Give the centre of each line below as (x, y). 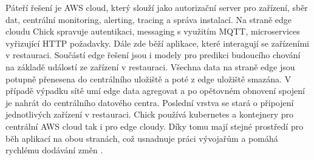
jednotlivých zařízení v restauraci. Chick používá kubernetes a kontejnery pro (150, 114)
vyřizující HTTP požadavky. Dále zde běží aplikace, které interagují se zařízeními (157, 43)
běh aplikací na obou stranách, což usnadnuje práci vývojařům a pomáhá (142, 138)
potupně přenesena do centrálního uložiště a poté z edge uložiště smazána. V (148, 78)
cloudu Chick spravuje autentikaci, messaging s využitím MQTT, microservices (153, 31)
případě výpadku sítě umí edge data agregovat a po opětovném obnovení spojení (155, 91)
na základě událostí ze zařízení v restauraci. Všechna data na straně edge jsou (150, 66)
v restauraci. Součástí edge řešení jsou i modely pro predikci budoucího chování (153, 55)
